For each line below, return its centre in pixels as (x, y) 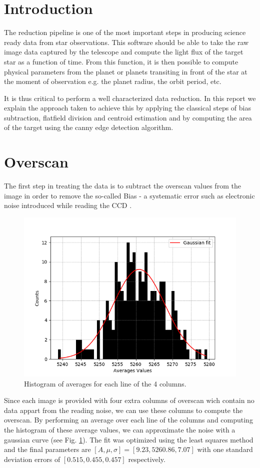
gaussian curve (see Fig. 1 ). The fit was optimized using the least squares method (129, 439)
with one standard (225, 449)
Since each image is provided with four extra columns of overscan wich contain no (129, 400)
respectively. (147, 459)
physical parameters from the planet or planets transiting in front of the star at (126, 71)
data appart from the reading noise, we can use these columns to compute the (123, 410)
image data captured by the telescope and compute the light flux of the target (124, 52)
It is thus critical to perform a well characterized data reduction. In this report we (130, 98)
